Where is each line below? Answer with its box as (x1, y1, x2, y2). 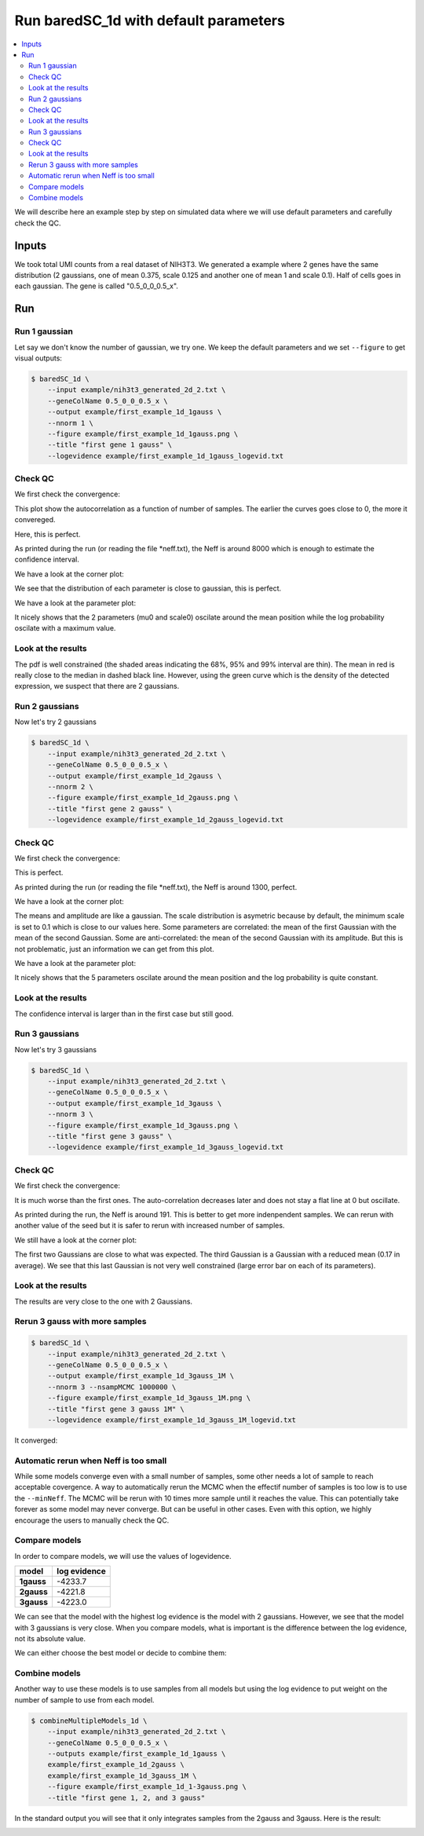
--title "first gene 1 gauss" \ (47, 441, 173, 449)
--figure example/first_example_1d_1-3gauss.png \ (47, 1783, 247, 1791)
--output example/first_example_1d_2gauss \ (47, 771, 222, 781)
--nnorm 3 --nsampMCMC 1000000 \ (47, 1382, 177, 1392)
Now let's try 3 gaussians (14, 1044, 97, 1054)
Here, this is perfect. (14, 529, 81, 539)
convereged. (14, 515, 56, 525)
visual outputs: (14, 353, 63, 363)
